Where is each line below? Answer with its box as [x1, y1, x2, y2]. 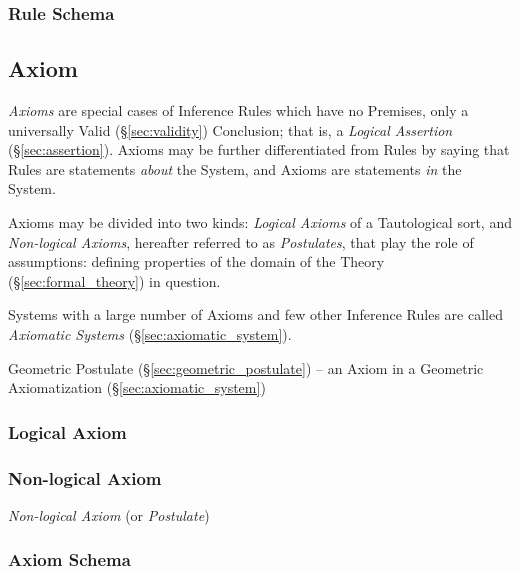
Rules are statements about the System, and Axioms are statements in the [8, 158, 462, 179]
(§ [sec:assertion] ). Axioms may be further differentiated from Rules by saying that [8, 139, 510, 160]
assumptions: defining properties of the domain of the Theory [8, 251, 385, 272]
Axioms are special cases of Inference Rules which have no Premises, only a [8, 100, 469, 121]
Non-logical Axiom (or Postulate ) [8, 504, 210, 525]
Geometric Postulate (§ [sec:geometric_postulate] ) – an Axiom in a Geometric [8, 357, 484, 378]
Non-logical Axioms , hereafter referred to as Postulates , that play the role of [8, 231, 474, 252]
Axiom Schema [8, 547, 131, 572]
